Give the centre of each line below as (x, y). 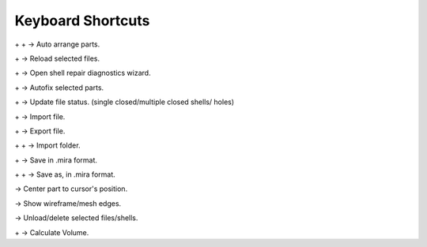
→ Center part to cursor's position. (71, 189)
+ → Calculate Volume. (52, 232)
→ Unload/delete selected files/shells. (76, 218)
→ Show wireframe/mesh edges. (68, 203)
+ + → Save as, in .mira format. (65, 174)
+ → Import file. (40, 116)
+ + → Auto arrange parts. (57, 44)
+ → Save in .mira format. (56, 160)
